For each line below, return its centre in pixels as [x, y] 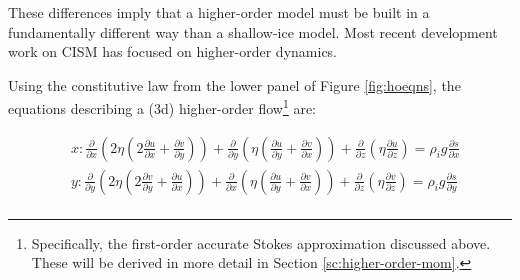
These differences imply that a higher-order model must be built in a [219, 12]
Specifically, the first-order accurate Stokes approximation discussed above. [261, 242]
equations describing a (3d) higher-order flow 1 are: [162, 107]
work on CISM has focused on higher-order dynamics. [173, 51]
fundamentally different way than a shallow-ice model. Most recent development [253, 31]
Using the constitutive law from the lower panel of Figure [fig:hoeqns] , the [234, 84]
